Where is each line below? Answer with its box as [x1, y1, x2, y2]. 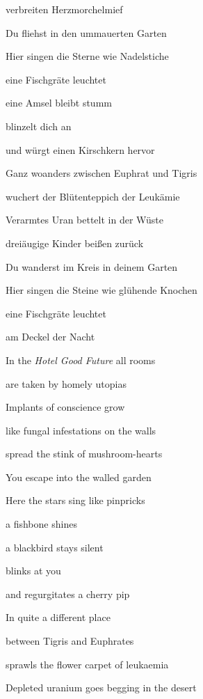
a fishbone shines [6, 517, 77, 531]
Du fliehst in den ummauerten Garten [6, 25, 167, 40]
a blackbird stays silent [6, 540, 104, 554]
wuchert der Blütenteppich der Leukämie [6, 189, 180, 203]
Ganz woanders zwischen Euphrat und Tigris [6, 166, 197, 180]
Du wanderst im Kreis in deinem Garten [6, 259, 178, 274]
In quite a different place [6, 610, 111, 625]
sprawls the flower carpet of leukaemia [6, 657, 169, 671]
